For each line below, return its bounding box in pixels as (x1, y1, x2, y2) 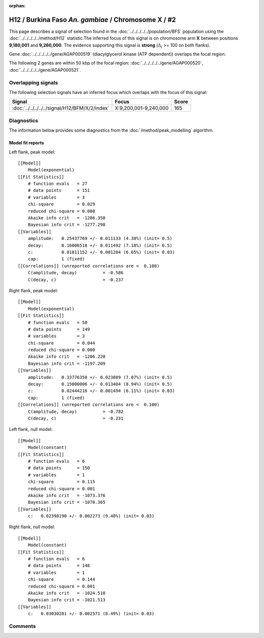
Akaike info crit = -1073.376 (27, 493, 106, 498)
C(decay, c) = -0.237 (27, 277, 124, 283)
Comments (9, 622, 36, 629)
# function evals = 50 (27, 320, 88, 325)
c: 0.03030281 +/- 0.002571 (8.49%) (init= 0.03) (27, 611, 154, 616)
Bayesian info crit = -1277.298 (27, 222, 106, 228)
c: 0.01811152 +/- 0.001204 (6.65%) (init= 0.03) (27, 250, 176, 255)
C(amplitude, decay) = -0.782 (27, 409, 124, 414)
